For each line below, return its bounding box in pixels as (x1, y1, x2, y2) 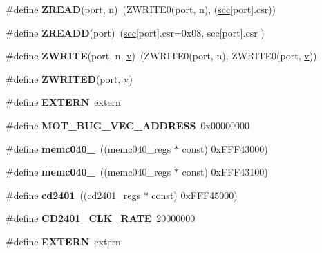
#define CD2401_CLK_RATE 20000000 (6, 211, 196, 225)
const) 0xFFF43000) (182, 141, 268, 156)
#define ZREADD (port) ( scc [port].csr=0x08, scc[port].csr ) (6, 25, 265, 39)
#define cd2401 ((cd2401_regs (6, 187, 141, 202)
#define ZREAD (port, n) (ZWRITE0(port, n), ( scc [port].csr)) (6, 2, 276, 16)
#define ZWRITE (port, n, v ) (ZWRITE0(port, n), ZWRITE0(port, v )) (6, 48, 317, 63)
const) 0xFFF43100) (182, 165, 268, 179)
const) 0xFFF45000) (151, 187, 238, 202)
